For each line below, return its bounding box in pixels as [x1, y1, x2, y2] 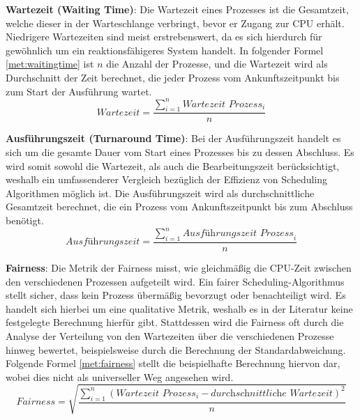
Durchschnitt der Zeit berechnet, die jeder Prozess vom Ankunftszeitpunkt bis [6, 70, 340, 84]
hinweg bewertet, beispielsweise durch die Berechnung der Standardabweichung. [6, 342, 346, 357]
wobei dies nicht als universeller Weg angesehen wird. [6, 369, 234, 384]
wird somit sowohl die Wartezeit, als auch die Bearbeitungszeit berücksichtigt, [6, 158, 340, 173]
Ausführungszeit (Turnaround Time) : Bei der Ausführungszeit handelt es [6, 131, 341, 146]
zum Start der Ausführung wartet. [6, 84, 152, 98]
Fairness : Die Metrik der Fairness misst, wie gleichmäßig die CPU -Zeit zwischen [6, 260, 352, 274]
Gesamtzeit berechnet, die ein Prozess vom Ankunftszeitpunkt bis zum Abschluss [6, 199, 353, 214]
